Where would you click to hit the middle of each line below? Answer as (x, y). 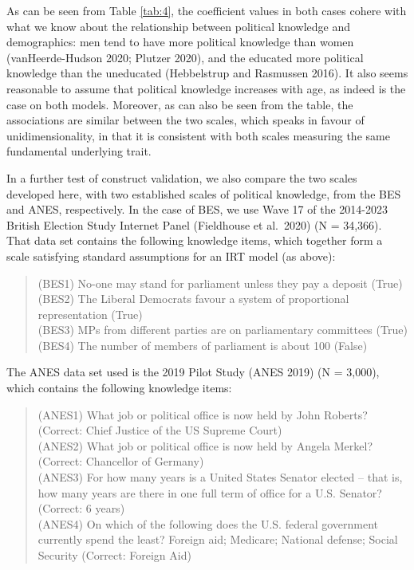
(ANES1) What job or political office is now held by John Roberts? (203, 414)
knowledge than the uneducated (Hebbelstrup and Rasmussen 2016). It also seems (207, 73)
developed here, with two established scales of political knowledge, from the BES (204, 193)
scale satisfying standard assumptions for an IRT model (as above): (171, 256)
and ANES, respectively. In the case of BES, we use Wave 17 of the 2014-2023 (197, 209)
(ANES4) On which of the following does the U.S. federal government (208, 523)
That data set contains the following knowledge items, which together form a (195, 240)
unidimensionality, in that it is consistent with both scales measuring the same (198, 135)
